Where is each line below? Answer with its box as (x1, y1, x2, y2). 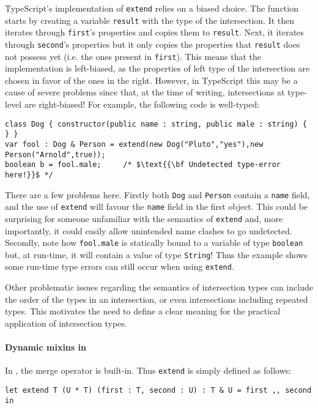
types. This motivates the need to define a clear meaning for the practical (5, 305, 281, 317)
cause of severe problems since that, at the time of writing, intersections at (5, 86, 285, 98)
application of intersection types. (5, 316, 127, 329)
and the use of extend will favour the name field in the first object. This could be (5, 200, 308, 213)
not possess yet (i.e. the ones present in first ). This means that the (5, 50, 262, 62)
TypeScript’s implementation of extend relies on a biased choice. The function (5, 2, 298, 14)
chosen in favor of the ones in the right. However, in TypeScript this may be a (5, 73, 298, 86)
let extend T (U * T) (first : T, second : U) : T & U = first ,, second (5, 385, 312, 395)
